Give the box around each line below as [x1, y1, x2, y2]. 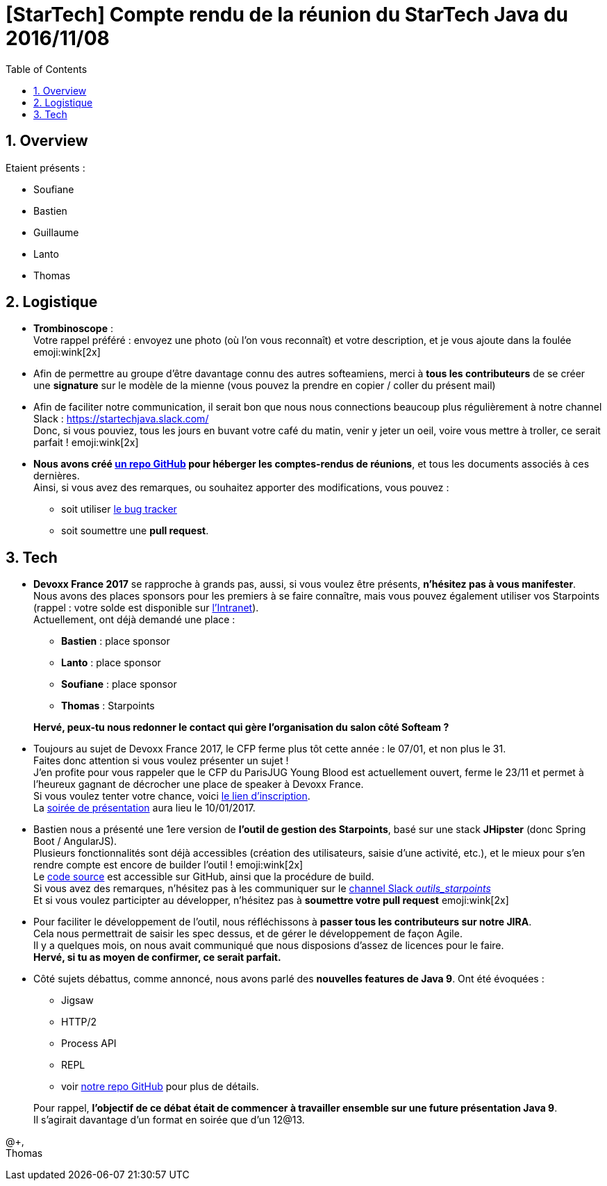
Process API [61, 1037, 117, 1050]
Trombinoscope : [33, 322, 114, 335]
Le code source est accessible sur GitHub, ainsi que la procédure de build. [33, 871, 374, 883]
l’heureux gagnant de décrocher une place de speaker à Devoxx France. [33, 778, 364, 791]
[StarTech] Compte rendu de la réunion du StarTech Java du [6, 3, 568, 26]
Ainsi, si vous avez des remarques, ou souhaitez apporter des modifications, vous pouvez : [33, 481, 449, 494]
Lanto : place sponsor [61, 657, 161, 669]
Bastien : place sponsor [61, 635, 170, 648]
